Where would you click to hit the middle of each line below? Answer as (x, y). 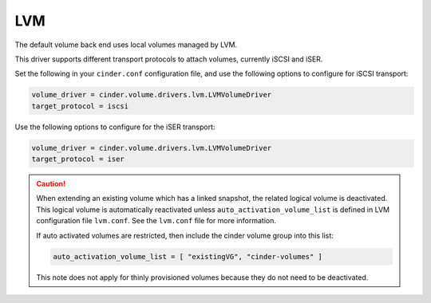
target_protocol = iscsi (80, 106)
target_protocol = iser (78, 159)
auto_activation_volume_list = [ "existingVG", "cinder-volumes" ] (188, 256)
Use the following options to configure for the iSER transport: (115, 127)
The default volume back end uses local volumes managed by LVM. (126, 45)
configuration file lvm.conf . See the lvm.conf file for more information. (156, 221)
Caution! (51, 184)
